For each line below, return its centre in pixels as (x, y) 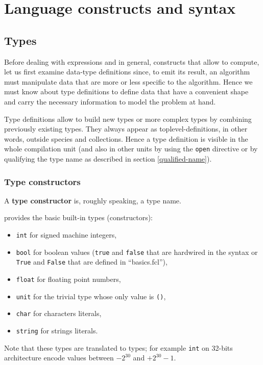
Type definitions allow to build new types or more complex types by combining (128, 119)
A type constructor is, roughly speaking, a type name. (93, 200)
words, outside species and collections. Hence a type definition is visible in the (126, 138)
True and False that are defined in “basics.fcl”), (92, 262)
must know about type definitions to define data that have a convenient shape (126, 92)
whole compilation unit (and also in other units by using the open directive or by (131, 149)
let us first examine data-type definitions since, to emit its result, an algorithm (127, 72)
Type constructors (42, 181)
